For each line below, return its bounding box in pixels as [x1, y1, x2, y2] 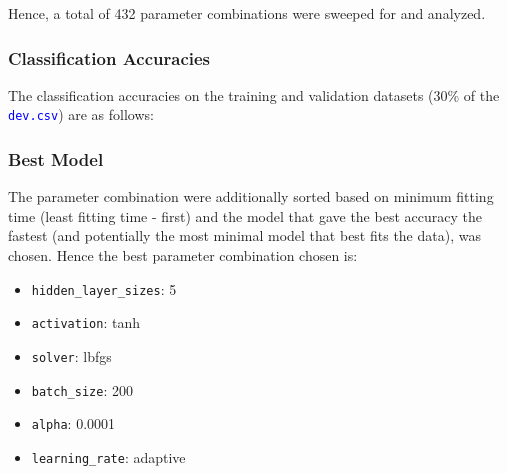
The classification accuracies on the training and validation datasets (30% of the [8, 84, 500, 105]
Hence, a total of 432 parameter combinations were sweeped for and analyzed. [8, 3, 486, 23]
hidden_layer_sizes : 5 [31, 278, 177, 299]
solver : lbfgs [31, 345, 112, 366]
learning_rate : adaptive [31, 446, 186, 467]
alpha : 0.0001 [31, 413, 116, 434]
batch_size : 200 [31, 379, 133, 400]
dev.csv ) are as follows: [8, 104, 154, 125]
